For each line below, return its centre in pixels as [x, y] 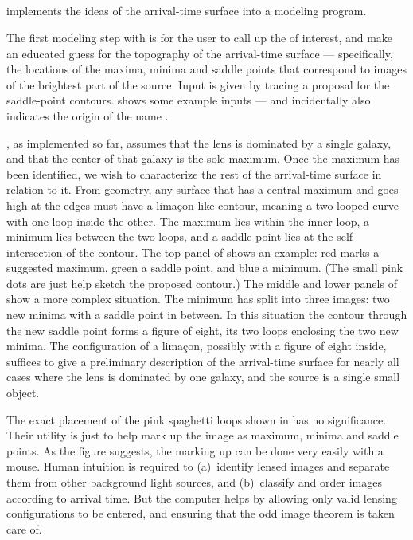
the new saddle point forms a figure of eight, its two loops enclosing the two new [203, 330]
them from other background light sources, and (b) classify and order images [194, 482]
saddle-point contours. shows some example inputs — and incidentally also [189, 100]
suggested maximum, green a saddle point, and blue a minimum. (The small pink [205, 268]
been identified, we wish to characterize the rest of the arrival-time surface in [194, 173]
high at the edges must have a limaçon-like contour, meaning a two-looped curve [203, 205]
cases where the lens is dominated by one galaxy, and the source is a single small [203, 377]
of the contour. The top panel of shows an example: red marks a [223, 252]
